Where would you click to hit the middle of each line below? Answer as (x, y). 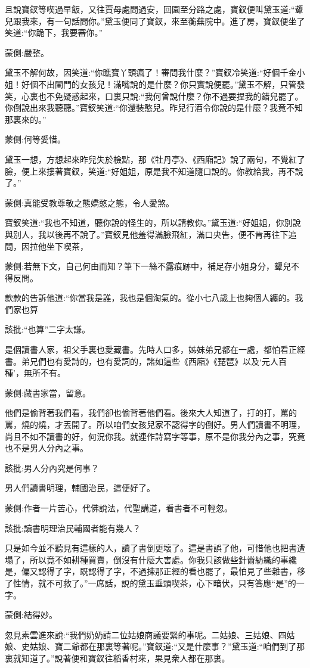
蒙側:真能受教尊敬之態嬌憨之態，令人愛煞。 (89, 202)
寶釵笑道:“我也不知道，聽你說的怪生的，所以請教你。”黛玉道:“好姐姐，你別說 (153, 223)
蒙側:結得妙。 (31, 615)
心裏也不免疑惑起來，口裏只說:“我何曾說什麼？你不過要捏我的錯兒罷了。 (162, 96)
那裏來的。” (26, 119)
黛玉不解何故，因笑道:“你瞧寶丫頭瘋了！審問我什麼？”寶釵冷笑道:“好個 (142, 72)
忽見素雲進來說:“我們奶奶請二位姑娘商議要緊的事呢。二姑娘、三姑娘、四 (146, 634)
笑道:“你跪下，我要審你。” (54, 32)
